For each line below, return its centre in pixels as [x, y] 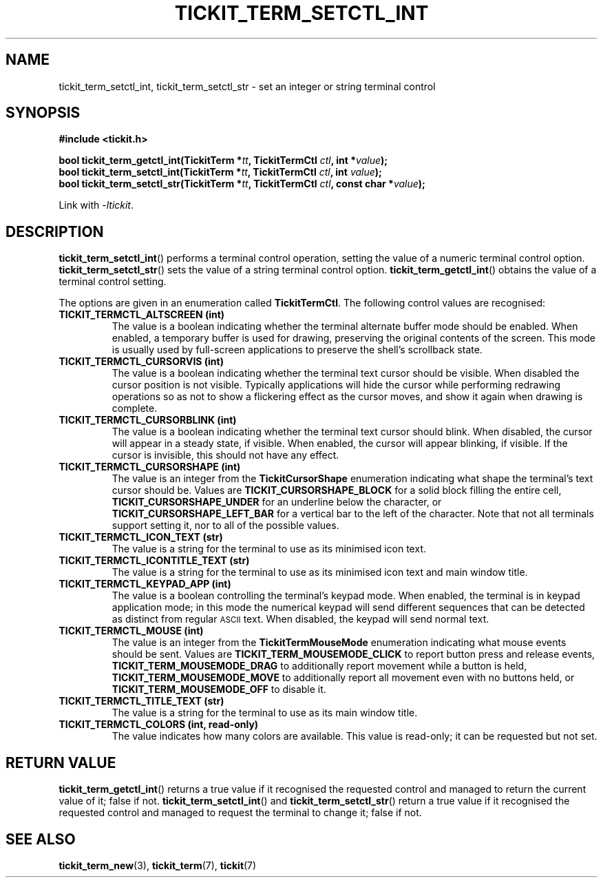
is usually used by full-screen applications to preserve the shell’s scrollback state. [297, 350]
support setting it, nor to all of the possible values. [225, 526]
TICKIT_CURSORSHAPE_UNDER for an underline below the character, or [277, 502]
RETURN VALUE [61, 762]
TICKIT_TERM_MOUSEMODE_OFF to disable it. [219, 689]
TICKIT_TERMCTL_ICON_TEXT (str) [141, 537]
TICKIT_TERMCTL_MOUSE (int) [131, 631]
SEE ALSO [41, 839]
